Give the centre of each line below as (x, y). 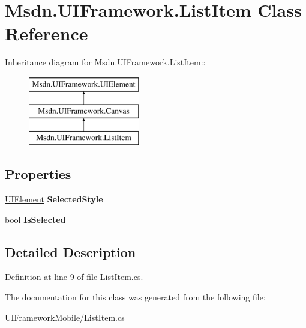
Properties (38, 174)
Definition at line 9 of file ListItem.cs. (74, 277)
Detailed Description (70, 251)
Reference (46, 33)
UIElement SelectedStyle (54, 199)
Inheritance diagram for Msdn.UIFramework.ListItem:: (105, 62)
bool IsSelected (35, 219)
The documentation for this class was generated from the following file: (135, 297)
